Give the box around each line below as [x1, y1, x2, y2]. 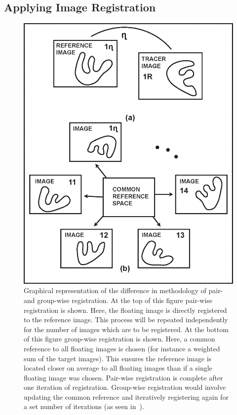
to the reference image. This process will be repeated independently [24, 314, 228, 325]
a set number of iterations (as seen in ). [24, 401, 144, 412]
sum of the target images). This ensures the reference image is [24, 353, 212, 363]
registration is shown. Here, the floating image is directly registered [24, 304, 227, 315]
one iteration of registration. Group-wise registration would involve [24, 382, 226, 392]
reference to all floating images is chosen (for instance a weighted [24, 343, 220, 353]
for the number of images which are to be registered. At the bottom [24, 324, 229, 334]
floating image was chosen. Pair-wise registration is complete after [24, 372, 223, 382]
